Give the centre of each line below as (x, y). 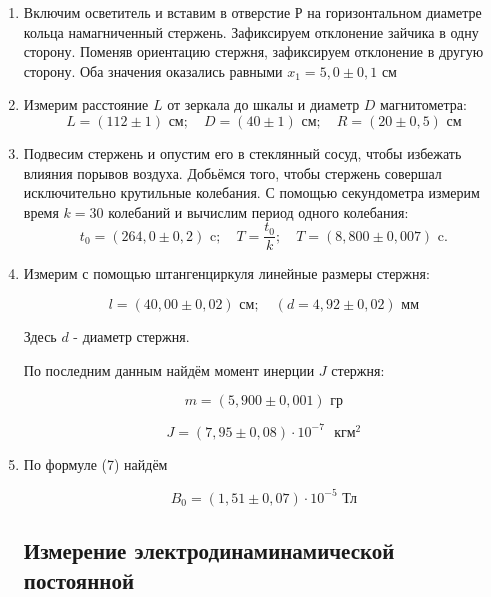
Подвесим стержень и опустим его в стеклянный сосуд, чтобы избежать (242, 152)
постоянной (79, 579)
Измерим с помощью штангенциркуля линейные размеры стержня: (226, 273)
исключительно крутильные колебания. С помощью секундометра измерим (251, 192)
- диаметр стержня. (131, 336)
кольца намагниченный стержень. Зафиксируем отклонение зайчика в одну (251, 31)
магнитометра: (423, 104)
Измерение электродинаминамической (209, 550)
